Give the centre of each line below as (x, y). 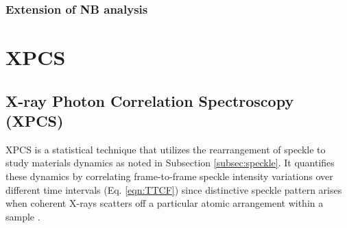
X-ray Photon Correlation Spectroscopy (150, 100)
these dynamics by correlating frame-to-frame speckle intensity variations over (169, 176)
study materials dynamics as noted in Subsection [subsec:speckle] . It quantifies (170, 163)
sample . (23, 216)
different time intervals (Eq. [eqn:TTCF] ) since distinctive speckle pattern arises (174, 189)
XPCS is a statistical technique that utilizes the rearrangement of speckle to (166, 149)
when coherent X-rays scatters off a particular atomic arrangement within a (165, 203)
